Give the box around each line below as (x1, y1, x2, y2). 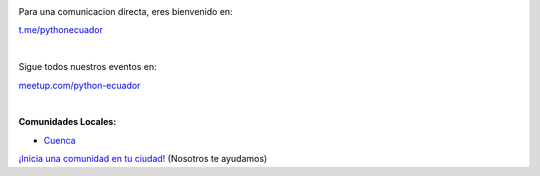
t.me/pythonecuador (18, 24, 104, 36)
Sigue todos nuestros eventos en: (18, 61, 157, 73)
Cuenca (43, 134, 76, 146)
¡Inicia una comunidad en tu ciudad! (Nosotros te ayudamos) (18, 153, 268, 165)
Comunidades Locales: (18, 116, 117, 128)
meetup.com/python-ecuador (18, 79, 141, 91)
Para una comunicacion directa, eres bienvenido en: (18, 6, 234, 17)
